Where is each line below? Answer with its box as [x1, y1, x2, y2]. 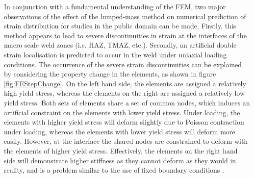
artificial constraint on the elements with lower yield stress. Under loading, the [4, 107, 240, 117]
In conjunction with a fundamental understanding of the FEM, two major [4, 1, 226, 11]
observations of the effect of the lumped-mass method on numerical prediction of [4, 11, 246, 21]
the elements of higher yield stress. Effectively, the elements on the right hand [4, 145, 238, 155]
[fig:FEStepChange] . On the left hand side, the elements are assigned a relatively [4, 78, 246, 88]
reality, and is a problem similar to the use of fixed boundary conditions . [4, 165, 224, 175]
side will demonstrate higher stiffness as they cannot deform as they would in [4, 155, 236, 165]
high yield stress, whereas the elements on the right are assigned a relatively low [4, 88, 245, 98]
